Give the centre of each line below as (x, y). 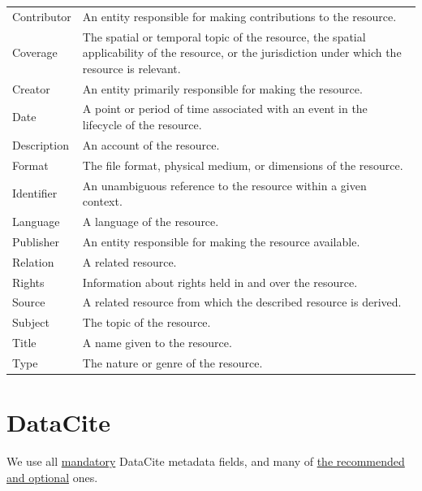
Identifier (35, 193)
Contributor (42, 16)
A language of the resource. (151, 222)
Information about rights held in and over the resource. (220, 282)
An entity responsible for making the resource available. (221, 241)
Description (41, 144)
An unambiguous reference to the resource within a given (224, 185)
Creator (31, 88)
